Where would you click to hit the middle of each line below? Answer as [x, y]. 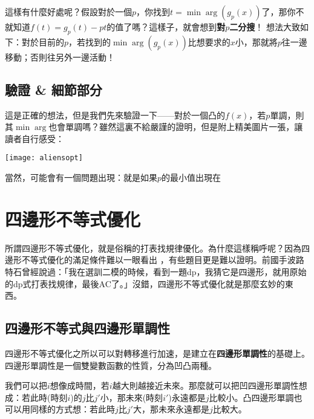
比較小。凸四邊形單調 [251, 397]
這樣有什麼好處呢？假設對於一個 [68, 11]
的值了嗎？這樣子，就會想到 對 [166, 27]
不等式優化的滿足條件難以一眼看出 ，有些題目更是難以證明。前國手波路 [163, 260]
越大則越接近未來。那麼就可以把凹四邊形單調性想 [210, 385]
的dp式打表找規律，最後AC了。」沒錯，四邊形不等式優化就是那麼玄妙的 [145, 283]
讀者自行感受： [34, 138]
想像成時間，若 [80, 385]
